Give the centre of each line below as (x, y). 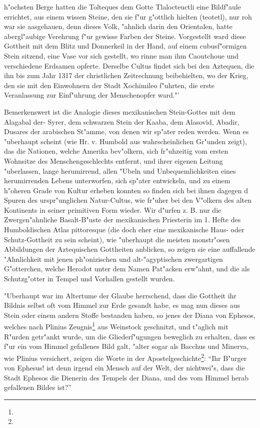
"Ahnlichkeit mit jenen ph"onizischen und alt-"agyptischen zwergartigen (113, 259)
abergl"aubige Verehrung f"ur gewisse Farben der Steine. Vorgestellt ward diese (125, 36)
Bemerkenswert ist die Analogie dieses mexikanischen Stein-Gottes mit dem (120, 111)
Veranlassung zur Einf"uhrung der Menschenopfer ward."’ (92, 95)
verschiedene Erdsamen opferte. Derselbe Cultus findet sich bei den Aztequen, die (129, 65)
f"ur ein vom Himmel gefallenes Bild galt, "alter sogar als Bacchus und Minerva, (126, 346)
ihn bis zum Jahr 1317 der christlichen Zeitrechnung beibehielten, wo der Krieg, (126, 75)
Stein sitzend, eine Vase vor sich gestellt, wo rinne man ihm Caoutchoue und (121, 55)
